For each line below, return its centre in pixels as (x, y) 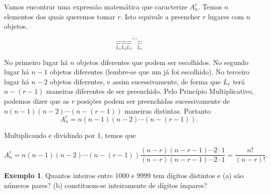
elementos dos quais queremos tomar (60, 16)
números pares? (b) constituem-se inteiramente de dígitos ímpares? (106, 185)
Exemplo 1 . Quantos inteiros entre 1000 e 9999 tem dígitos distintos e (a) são (124, 175)
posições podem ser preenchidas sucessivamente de (153, 101)
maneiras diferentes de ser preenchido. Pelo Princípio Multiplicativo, (150, 91)
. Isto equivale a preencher (160, 16)
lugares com (226, 16)
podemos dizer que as (37, 101)
